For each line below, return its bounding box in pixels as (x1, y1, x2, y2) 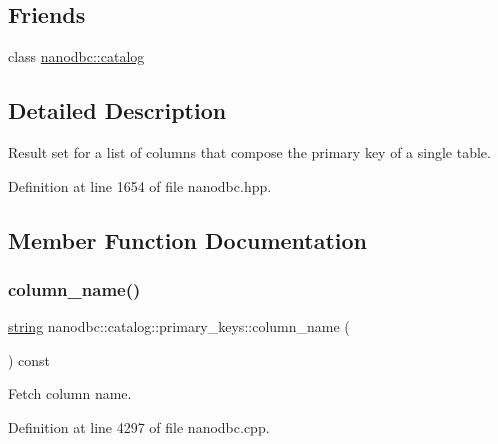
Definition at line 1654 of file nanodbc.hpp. (8, 175, 272, 196)
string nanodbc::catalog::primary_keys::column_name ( (8, 316, 350, 337)
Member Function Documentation (8, 224, 368, 255)
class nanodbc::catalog (8, 46, 145, 67)
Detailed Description (8, 95, 227, 126)
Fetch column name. (8, 383, 132, 404)
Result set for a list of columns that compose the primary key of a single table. (8, 142, 491, 162)
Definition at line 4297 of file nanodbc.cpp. (8, 416, 270, 437)
